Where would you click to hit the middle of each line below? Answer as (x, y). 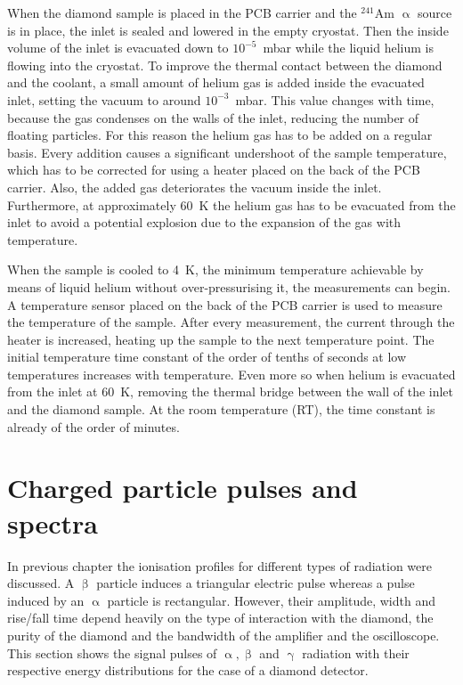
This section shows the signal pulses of (112, 652)
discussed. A (41, 583)
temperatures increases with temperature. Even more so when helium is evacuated (231, 374)
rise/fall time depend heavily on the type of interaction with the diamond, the (220, 618)
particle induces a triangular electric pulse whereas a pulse (256, 583)
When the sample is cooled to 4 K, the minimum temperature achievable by (215, 269)
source (435, 12)
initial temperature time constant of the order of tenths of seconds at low (207, 357)
